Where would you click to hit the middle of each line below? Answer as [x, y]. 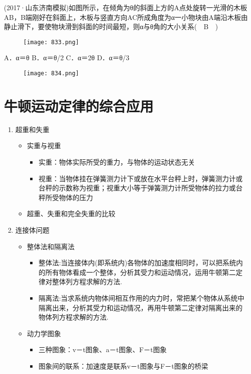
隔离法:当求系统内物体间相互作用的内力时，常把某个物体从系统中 [142, 297]
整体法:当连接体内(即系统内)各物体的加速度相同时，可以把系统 [137, 263]
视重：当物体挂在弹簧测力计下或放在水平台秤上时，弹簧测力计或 [141, 178]
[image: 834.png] [51, 74]
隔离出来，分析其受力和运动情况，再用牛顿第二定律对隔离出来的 [141, 307]
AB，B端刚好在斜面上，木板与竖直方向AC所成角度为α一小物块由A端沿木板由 [126, 17]
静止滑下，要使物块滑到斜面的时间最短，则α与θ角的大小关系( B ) [111, 26]
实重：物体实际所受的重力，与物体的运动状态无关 [117, 162]
